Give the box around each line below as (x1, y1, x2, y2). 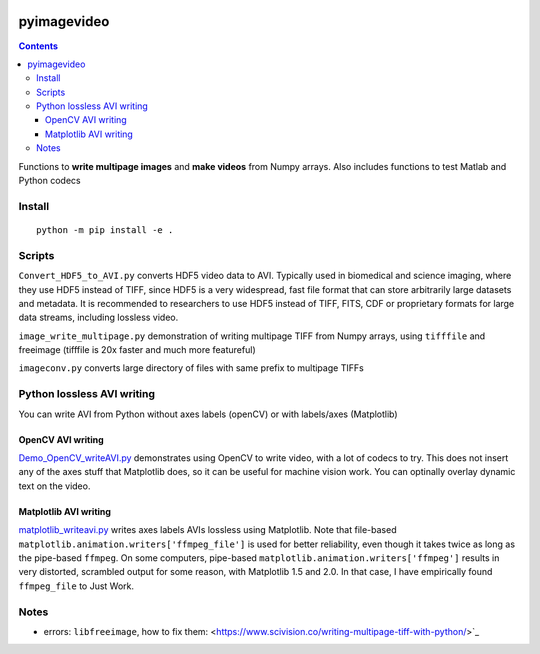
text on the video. (18, 480, 91, 492)
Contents (18, 40, 59, 52)
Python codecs (18, 175, 81, 187)
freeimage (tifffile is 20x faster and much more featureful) (18, 344, 256, 356)
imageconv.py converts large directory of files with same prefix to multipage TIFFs (18, 362, 364, 374)
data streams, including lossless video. (18, 311, 179, 324)
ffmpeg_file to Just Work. (18, 580, 135, 592)
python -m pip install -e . (36, 224, 174, 235)
